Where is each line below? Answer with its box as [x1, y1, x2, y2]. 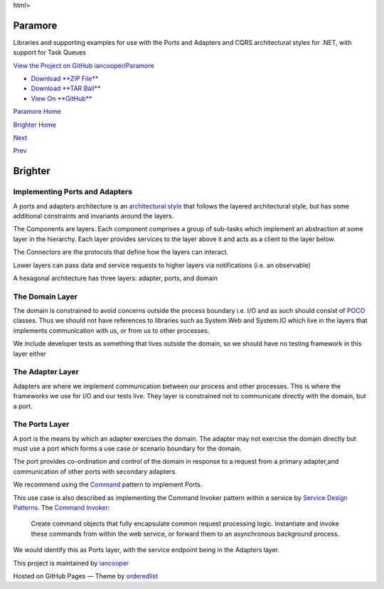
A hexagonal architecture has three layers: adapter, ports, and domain [13, 274, 218, 282]
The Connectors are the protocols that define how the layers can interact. [13, 248, 229, 256]
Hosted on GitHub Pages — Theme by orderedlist [13, 571, 158, 580]
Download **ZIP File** [31, 75, 99, 83]
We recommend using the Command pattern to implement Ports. [13, 480, 203, 489]
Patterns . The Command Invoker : [13, 504, 110, 512]
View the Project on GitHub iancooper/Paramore [13, 61, 154, 70]
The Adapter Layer [13, 367, 80, 377]
